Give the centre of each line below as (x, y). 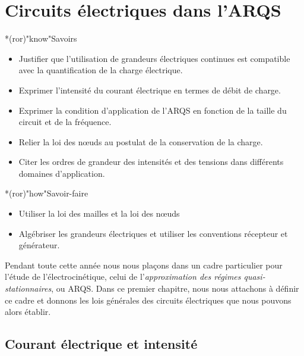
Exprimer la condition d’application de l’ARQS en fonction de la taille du (153, 110)
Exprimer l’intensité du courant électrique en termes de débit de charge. (150, 90)
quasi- (254, 277)
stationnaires (28, 288)
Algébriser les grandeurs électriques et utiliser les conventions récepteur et (153, 233)
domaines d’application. (62, 173)
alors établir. (28, 312)
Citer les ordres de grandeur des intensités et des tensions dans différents (151, 162)
